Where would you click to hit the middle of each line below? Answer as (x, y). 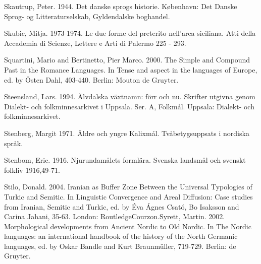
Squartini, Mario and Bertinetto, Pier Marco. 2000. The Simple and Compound (127, 60)
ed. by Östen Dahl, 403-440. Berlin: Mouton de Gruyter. (91, 79)
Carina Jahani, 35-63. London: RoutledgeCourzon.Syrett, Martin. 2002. (115, 216)
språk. (14, 143)
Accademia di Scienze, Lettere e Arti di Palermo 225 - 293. (95, 43)
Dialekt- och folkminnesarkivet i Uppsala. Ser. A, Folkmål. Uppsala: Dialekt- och (129, 106)
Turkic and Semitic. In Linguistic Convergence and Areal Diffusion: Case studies (128, 196)
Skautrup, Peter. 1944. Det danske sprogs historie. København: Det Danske (121, 6)
